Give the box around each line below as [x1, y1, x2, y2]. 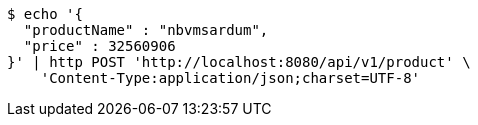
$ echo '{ [7, 6, 83, 22]
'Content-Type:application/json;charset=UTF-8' [40, 70, 421, 86]
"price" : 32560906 [23, 38, 176, 54]
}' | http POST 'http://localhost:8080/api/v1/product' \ [7, 54, 471, 70]
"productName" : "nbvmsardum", [23, 22, 269, 38]
